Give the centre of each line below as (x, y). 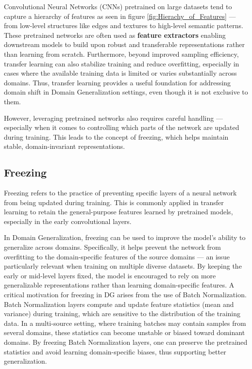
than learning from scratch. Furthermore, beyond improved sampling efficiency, (121, 54)
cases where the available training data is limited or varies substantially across (120, 73)
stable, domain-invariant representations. (65, 146)
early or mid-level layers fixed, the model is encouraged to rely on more (110, 275)
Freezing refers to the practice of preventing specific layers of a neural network (120, 193)
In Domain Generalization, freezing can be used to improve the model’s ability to (125, 237)
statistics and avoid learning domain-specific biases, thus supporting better (115, 351)
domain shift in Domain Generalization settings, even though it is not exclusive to (126, 92)
